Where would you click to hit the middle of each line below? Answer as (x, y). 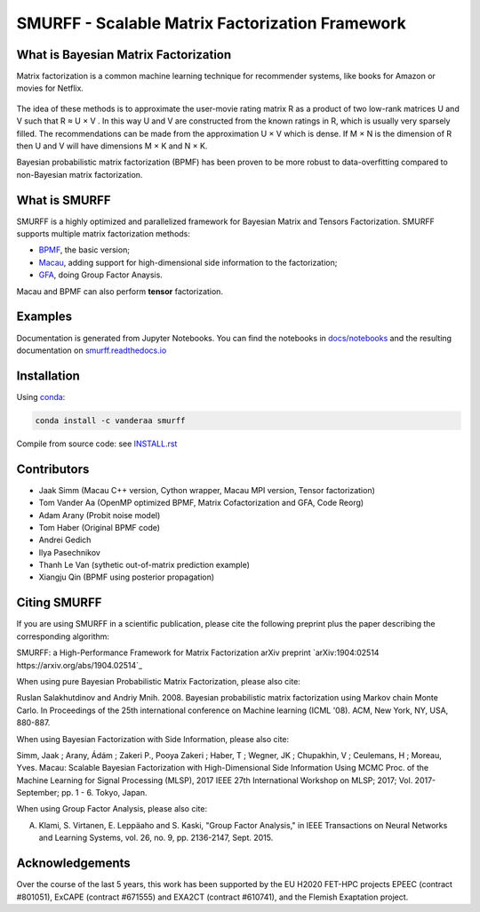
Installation (48, 376)
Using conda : (41, 396)
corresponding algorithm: (63, 636)
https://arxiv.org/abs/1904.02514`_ (79, 665)
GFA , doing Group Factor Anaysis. (101, 275)
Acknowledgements (73, 864)
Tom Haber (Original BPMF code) (99, 527)
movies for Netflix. (50, 88)
